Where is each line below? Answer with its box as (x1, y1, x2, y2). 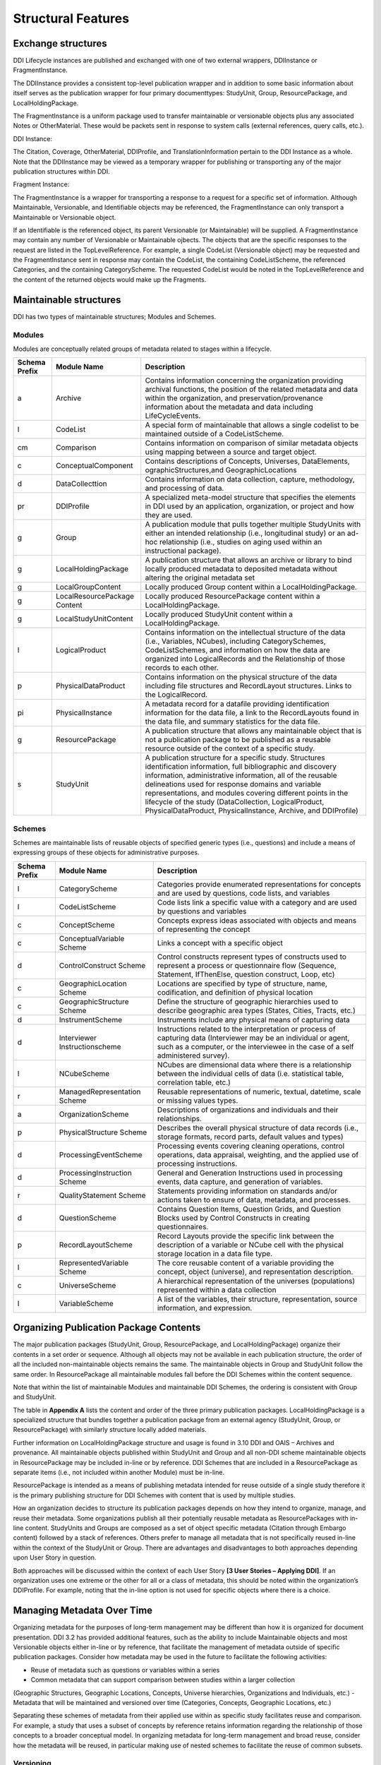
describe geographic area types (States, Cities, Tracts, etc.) (157, 1005, 356, 1015)
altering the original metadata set (145, 573, 255, 582)
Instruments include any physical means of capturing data (157, 1015, 351, 1024)
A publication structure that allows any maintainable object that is (145, 726, 362, 736)
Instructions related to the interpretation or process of (157, 1024, 336, 1034)
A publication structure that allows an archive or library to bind (145, 555, 352, 565)
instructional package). (145, 546, 222, 556)
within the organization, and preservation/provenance (145, 393, 324, 403)
